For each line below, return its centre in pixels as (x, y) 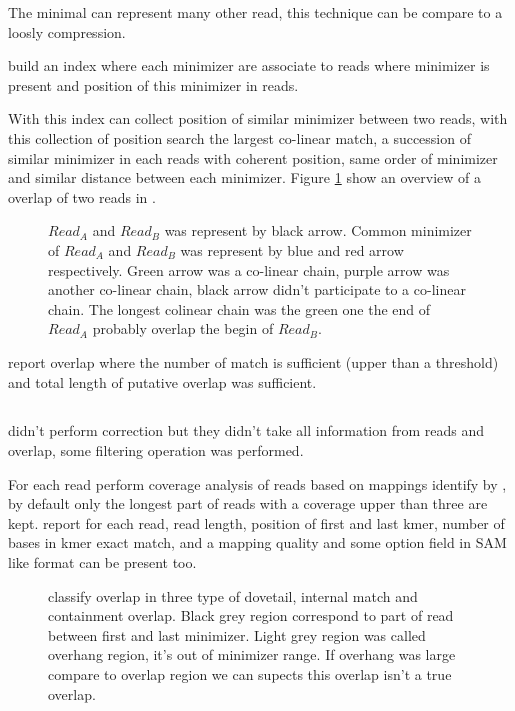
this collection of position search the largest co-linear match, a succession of (239, 137)
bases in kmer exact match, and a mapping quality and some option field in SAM (257, 542)
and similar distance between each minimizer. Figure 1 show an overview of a (245, 177)
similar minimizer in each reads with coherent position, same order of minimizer (253, 157)
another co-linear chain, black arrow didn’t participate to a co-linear (257, 289)
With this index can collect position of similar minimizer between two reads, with (258, 118)
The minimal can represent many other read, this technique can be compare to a (255, 12)
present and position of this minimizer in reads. (153, 84)
